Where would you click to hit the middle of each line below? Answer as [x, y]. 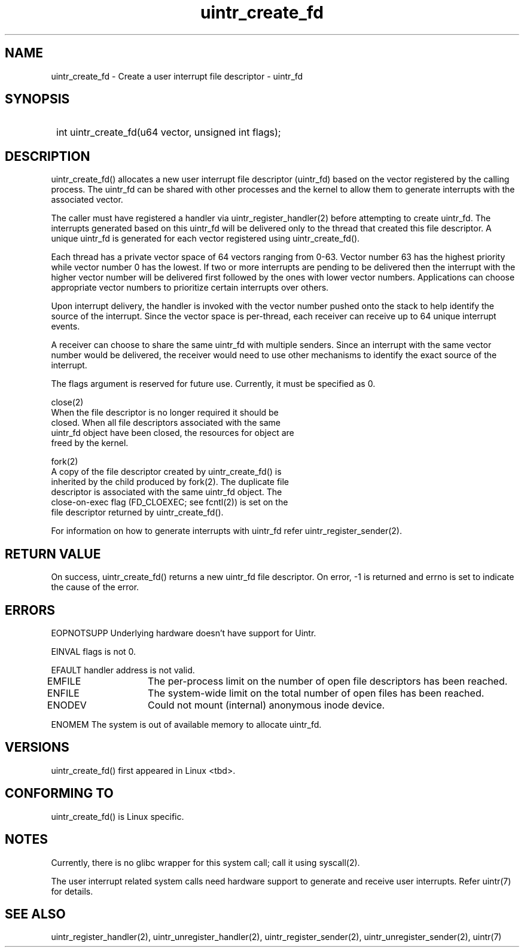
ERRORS [30, 610]
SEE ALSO [35, 914]
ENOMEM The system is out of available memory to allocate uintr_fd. [186, 724]
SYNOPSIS [37, 99]
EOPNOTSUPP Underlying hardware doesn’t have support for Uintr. [184, 633]
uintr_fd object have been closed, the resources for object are [173, 433]
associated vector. [87, 200]
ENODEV [67, 705]
